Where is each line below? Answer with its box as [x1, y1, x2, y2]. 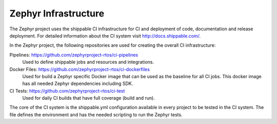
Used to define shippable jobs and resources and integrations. [22, 59, 154, 65]
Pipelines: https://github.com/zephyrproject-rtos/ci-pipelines [9, 51, 138, 58]
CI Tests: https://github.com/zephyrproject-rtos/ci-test [9, 87, 125, 94]
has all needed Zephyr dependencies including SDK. [22, 80, 133, 87]
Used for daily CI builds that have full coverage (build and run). [22, 95, 155, 101]
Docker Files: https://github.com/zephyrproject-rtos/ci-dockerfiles [9, 66, 150, 72]
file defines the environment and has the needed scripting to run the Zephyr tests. [9, 111, 183, 118]
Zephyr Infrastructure [9, 8, 105, 19]
